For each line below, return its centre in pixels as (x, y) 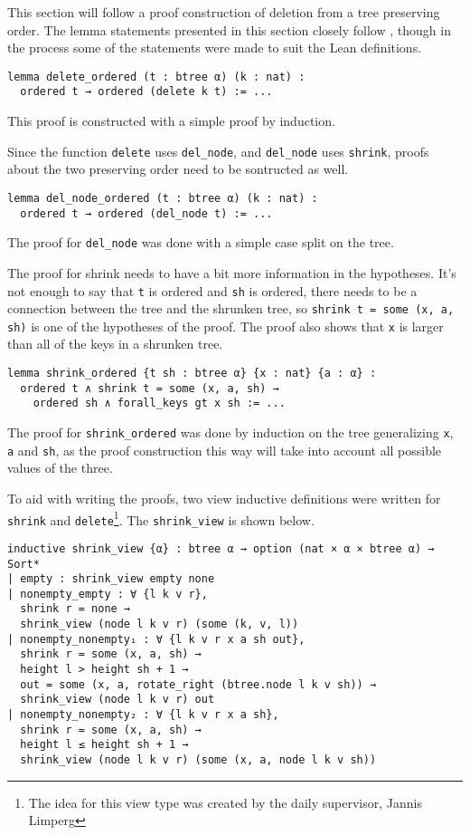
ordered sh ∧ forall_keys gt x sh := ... (159, 403)
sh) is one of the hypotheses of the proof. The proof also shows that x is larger (226, 326)
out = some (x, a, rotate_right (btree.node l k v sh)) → (198, 684)
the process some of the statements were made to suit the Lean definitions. (215, 48)
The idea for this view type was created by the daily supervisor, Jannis (225, 802)
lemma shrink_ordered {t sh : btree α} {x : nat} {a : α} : (192, 374)
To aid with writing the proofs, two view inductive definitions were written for (224, 498)
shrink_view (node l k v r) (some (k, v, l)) (160, 624)
